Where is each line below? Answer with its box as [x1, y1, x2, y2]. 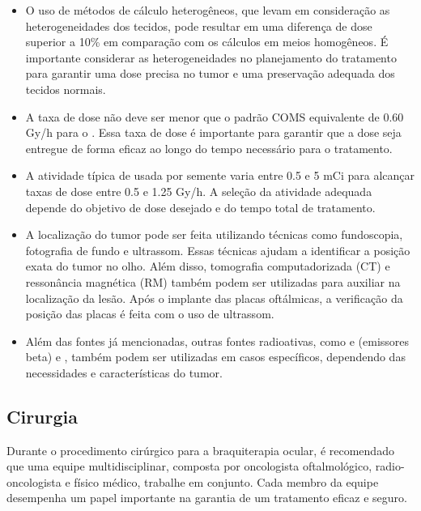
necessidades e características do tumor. [25, 364, 223, 381]
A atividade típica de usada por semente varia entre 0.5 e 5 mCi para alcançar [25, 167, 415, 184]
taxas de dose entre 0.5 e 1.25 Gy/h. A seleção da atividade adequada [25, 182, 372, 199]
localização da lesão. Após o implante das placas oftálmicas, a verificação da [25, 289, 403, 306]
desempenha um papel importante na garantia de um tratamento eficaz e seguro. [6, 489, 407, 506]
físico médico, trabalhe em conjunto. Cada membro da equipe [74, 473, 379, 490]
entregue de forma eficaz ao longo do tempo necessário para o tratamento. [25, 139, 393, 156]
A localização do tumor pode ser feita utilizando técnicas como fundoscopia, [25, 226, 403, 243]
